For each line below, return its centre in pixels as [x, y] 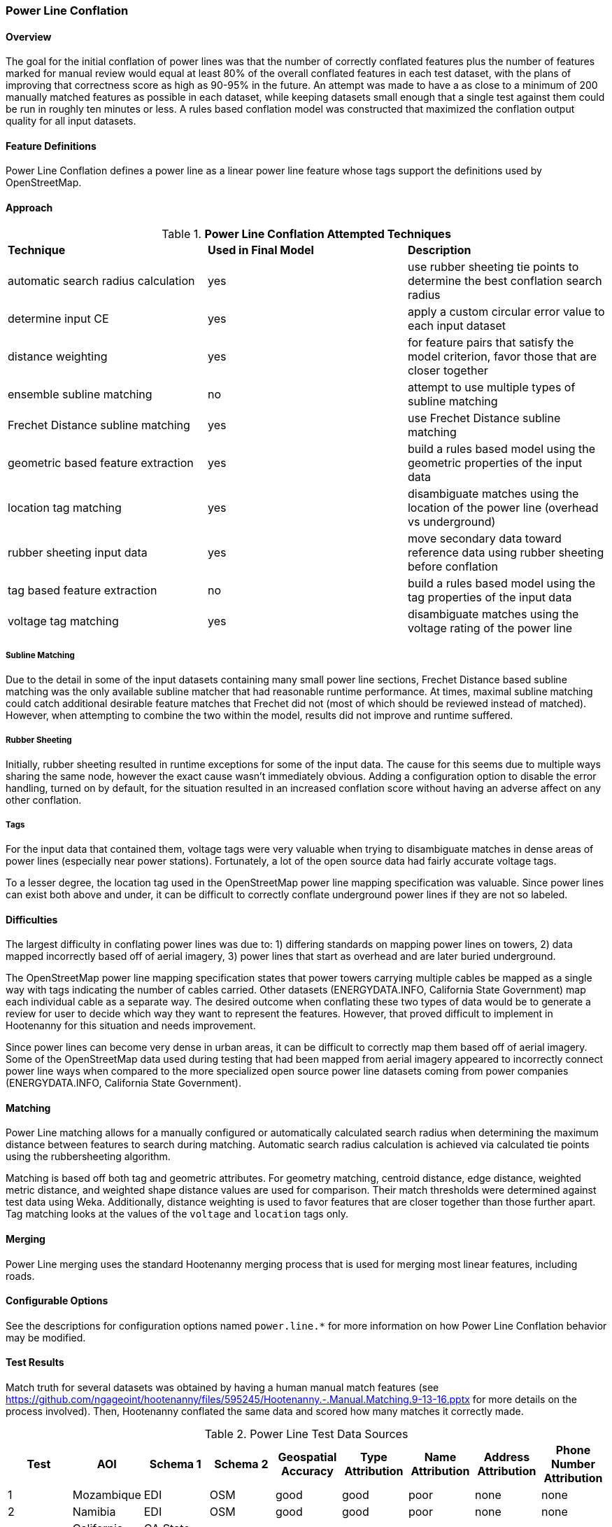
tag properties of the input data [490, 597]
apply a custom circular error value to [506, 311]
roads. [20, 1276]
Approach [29, 208]
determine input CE [58, 318]
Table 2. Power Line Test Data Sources [306, 1434]
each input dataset [456, 325]
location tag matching [65, 507]
